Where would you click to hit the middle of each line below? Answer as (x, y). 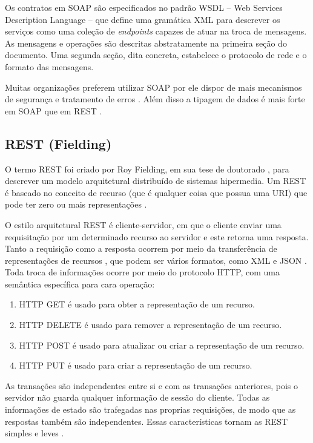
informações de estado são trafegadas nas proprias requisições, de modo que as (150, 409)
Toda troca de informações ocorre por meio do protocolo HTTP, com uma (142, 272)
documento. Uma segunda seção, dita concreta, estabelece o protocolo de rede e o (156, 55)
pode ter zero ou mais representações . (76, 204)
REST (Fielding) (58, 143)
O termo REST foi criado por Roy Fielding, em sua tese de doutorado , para (147, 169)
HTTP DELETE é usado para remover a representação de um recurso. (150, 325)
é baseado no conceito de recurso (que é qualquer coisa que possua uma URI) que (156, 192)
